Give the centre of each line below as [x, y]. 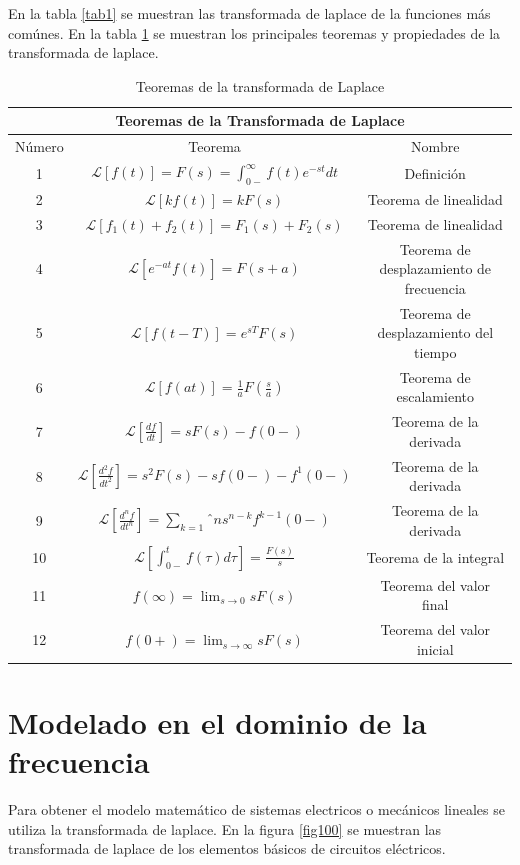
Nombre [435, 146]
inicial [435, 648]
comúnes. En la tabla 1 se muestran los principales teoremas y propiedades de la [254, 32]
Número [39, 146]
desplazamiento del [435, 332]
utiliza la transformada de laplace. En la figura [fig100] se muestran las [225, 828]
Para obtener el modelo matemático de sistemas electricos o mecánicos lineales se [256, 809]
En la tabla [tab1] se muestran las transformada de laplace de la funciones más [249, 13]
